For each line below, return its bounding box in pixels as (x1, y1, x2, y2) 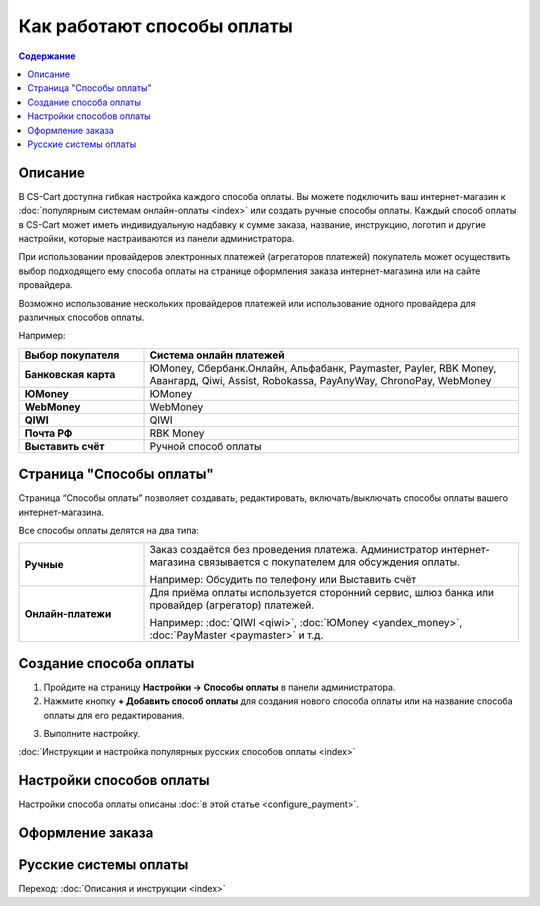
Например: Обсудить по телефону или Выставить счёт (149, 573, 417, 587)
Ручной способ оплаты (149, 439, 262, 453)
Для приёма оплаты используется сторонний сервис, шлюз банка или (149, 586, 495, 600)
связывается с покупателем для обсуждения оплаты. (198, 555, 460, 569)
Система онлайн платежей (149, 348, 285, 362)
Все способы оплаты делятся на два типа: (18, 525, 200, 536)
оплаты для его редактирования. (43, 709, 185, 721)
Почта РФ (24, 426, 73, 440)
